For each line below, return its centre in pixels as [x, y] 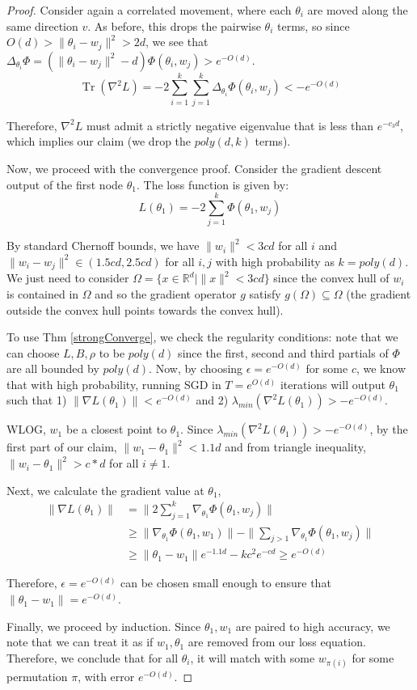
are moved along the [358, 10]
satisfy [265, 293]
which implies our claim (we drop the [99, 141]
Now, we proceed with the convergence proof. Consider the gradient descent [194, 168]
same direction [42, 25]
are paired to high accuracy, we [313, 626]
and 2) [212, 400]
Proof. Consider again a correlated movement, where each [149, 10]
